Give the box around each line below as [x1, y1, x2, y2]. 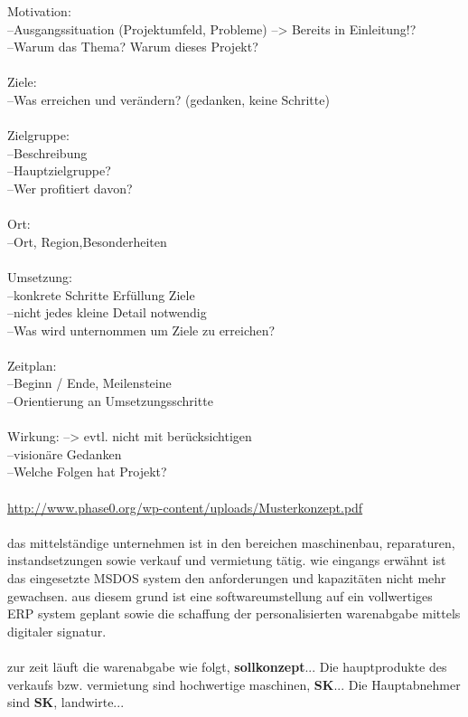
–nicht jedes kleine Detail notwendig [7, 303, 207, 322]
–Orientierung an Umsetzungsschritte [7, 392, 213, 410]
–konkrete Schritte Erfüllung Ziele [7, 285, 195, 304]
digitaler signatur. [7, 621, 107, 640]
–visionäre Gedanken [7, 444, 122, 463]
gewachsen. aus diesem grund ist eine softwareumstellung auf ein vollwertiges [7, 586, 433, 605]
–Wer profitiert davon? [7, 178, 133, 197]
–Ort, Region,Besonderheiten [7, 231, 167, 250]
